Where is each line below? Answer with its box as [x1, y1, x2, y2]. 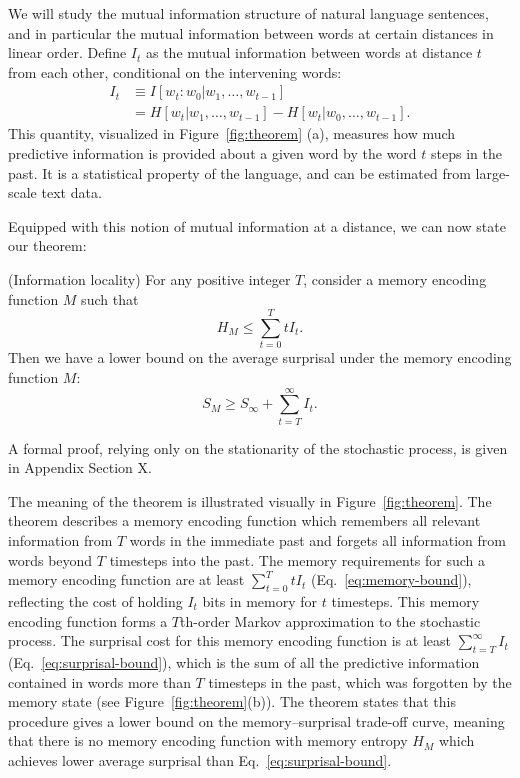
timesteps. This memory [331, 590, 480, 611]
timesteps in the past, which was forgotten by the [208, 671, 512, 692]
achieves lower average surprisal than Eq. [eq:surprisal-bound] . [8, 749, 392, 770]
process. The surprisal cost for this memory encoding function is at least [8, 630, 451, 651]
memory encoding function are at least [8, 569, 245, 590]
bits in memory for [202, 590, 318, 611]
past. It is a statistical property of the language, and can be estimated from [8, 162, 471, 183]
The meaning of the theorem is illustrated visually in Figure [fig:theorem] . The [8, 490, 492, 511]
